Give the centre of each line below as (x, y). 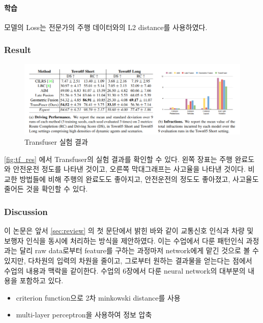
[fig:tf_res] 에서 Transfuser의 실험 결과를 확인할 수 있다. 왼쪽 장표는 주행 (118, 159)
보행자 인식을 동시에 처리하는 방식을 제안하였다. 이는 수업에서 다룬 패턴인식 (124, 240)
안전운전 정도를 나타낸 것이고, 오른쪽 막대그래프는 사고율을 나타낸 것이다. (129, 169)
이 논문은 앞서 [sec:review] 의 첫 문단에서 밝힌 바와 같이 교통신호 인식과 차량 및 (129, 231)
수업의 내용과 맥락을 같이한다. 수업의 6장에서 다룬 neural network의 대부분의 (125, 270)
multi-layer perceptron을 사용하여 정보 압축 (84, 315)
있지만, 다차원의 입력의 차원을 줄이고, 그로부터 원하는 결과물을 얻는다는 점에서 (128, 261)
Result (18, 50)
